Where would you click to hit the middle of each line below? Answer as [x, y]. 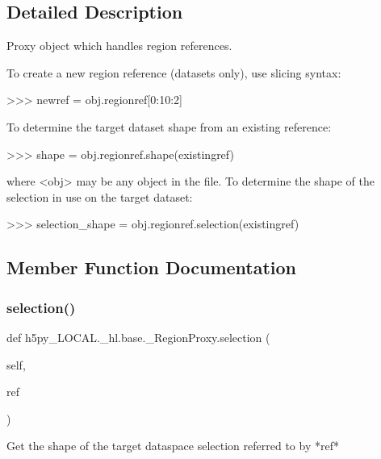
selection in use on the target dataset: [100, 196]
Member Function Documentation [152, 267]
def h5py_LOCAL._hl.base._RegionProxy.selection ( [138, 337]
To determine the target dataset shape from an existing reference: [169, 126]
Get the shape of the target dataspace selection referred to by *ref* [173, 446]
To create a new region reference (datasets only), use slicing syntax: [174, 72]
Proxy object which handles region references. [119, 46]
